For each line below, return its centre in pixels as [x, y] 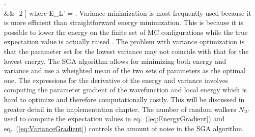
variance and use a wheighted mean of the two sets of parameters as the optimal [125, 70]
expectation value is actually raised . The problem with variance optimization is [124, 41]
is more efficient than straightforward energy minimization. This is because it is [124, 22]
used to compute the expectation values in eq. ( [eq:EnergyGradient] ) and [114, 119]
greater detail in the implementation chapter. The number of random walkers [120, 109]
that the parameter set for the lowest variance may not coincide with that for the [126, 51]
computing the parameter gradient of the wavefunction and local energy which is [126, 90]
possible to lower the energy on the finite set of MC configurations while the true [126, 32]
